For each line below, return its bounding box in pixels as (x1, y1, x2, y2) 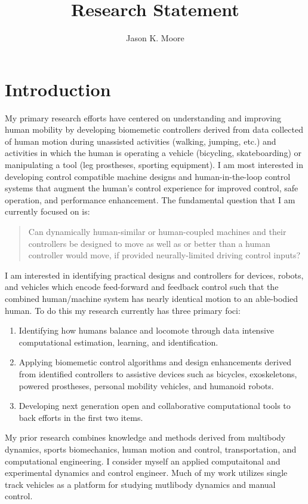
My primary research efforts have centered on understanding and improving (5, 111, 281, 124)
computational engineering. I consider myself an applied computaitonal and (5, 454, 281, 467)
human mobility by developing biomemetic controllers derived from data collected (5, 123, 303, 136)
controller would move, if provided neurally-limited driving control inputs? (28, 249, 301, 261)
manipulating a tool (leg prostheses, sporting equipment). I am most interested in (5, 158, 303, 171)
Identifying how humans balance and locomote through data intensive (19, 324, 275, 337)
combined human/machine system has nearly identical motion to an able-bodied (5, 292, 298, 304)
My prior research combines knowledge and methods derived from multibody (5, 431, 286, 444)
